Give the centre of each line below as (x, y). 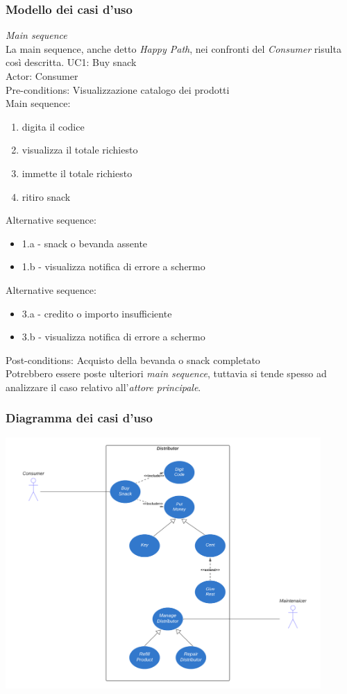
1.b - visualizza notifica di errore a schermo (113, 266)
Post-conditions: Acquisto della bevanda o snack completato (133, 360)
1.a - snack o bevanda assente (85, 243)
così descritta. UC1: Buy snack (71, 62)
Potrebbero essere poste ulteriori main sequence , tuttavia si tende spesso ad (166, 373)
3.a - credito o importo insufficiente (97, 313)
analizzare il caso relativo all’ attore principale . (103, 387)
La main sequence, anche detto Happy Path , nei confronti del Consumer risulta (173, 48)
